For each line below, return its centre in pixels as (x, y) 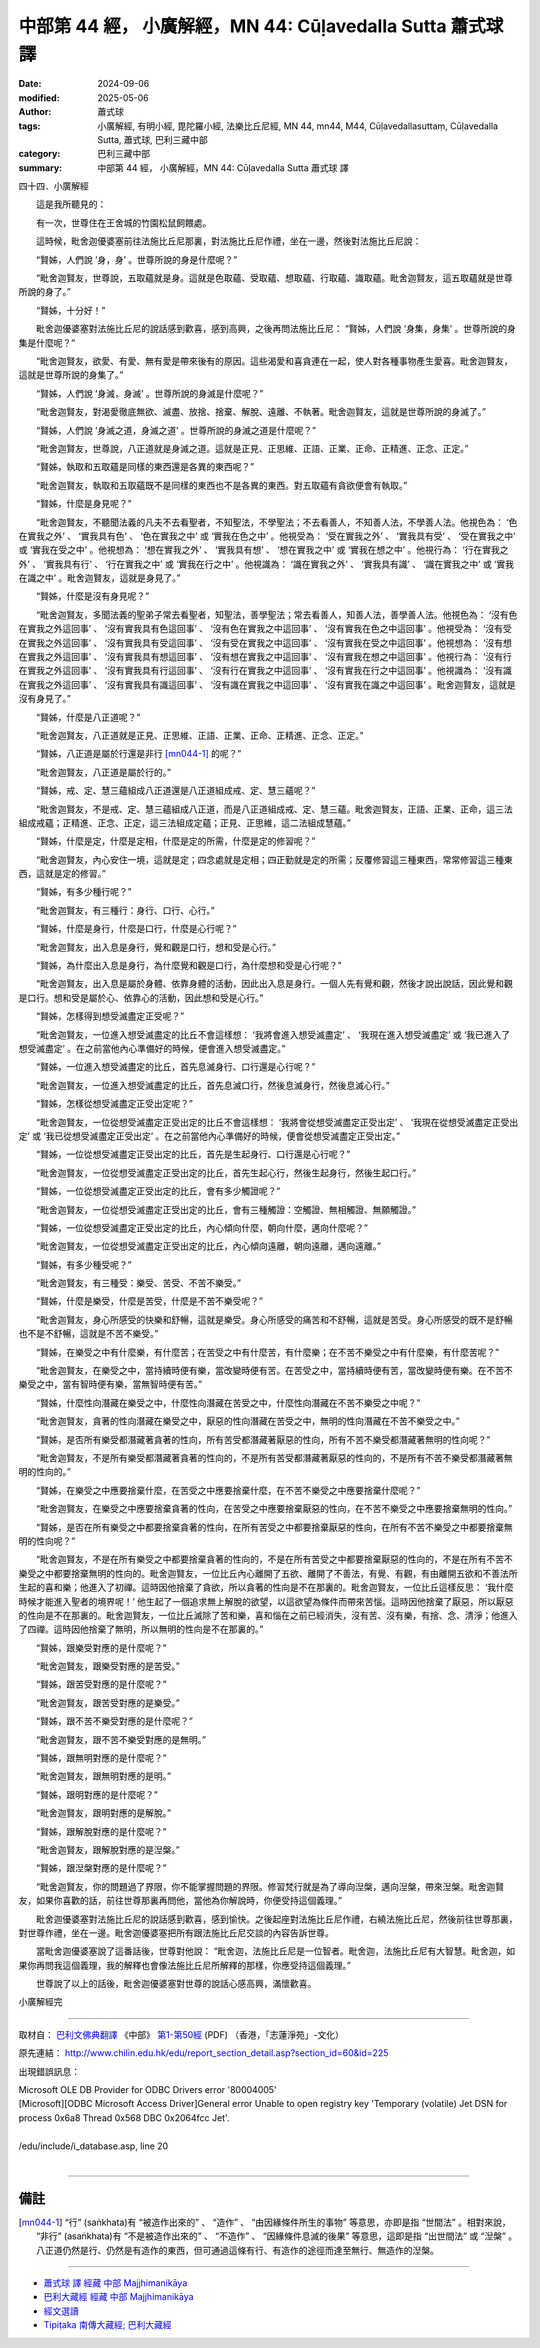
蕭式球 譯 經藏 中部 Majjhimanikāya (115, 2283)
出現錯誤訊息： (49, 2071)
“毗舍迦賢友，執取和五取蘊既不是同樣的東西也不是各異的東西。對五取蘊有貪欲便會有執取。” (221, 485)
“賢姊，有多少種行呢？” (83, 892)
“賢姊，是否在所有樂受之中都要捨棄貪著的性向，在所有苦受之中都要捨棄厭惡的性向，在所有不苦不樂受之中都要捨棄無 (274, 1527)
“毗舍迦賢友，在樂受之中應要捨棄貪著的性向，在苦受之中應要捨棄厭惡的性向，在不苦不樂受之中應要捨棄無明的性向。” (274, 1509)
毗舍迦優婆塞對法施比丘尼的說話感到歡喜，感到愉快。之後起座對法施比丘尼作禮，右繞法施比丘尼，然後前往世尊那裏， (276, 1919)
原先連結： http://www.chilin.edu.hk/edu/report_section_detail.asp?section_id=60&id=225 (203, 2053)
